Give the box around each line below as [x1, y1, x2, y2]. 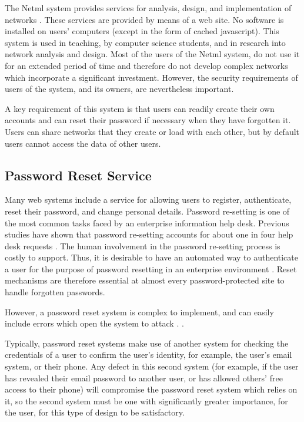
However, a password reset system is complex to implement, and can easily [5, 305, 274, 318]
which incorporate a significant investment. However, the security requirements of [5, 71, 298, 83]
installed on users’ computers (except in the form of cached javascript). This [5, 25, 279, 37]
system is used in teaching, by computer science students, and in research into [5, 36, 286, 48]
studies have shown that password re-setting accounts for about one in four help [5, 228, 293, 240]
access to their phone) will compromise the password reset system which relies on [5, 383, 298, 395]
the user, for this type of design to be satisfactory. [5, 406, 185, 418]
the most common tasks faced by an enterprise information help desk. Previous [5, 216, 289, 229]
